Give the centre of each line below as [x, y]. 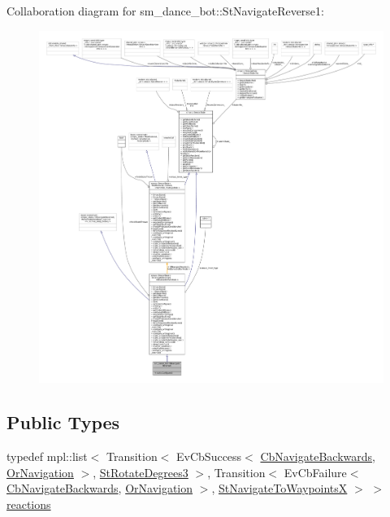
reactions [29, 504]
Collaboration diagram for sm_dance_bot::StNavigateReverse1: [165, 11]
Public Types [63, 422]
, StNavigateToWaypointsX [279, 488]
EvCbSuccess [209, 456]
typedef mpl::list [47, 456]
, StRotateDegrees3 [141, 472]
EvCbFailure [315, 472]
